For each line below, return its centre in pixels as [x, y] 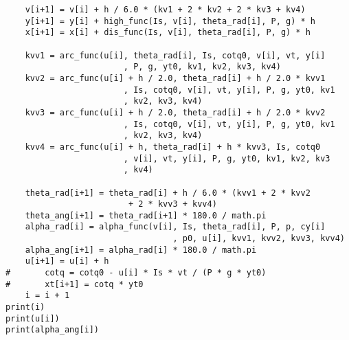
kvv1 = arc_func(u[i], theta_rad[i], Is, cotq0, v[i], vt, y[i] [175, 55]
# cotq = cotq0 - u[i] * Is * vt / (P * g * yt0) [136, 273]
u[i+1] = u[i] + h [67, 261]
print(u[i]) [33, 318]
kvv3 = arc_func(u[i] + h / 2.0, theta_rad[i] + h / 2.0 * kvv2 [175, 112]
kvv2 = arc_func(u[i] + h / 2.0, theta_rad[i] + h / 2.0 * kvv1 [175, 78]
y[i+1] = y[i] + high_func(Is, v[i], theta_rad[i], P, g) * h [170, 21]
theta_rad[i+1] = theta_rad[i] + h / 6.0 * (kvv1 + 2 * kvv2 [168, 193]
